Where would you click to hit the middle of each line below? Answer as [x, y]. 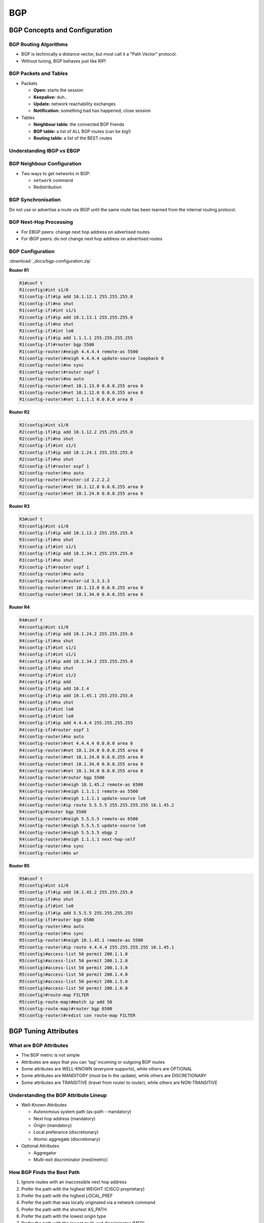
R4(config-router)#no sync [52, 846]
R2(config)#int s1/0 [44, 425]
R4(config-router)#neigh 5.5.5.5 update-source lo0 [83, 826]
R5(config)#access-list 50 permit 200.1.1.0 [74, 954]
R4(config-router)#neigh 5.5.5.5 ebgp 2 [68, 832]
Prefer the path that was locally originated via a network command [88, 1202]
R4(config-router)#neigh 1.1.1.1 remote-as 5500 [79, 792]
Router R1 [19, 270]
